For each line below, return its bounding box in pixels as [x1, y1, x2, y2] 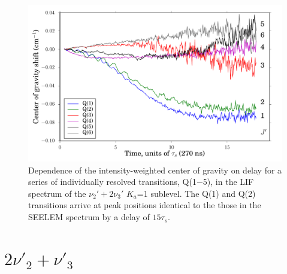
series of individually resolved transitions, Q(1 [28, 175, 197, 188]
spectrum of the [28, 187, 86, 199]
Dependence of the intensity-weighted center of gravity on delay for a [28, 163, 282, 176]
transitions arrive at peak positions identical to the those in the [28, 199, 261, 211]
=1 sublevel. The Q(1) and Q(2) [137, 187, 256, 199]
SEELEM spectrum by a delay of [28, 211, 150, 223]
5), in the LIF [203, 175, 254, 188]
